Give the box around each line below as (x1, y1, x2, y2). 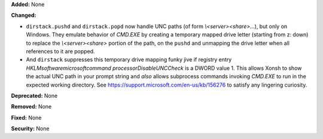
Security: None (11, 125, 50, 132)
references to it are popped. (26, 48, 95, 55)
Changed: (11, 12, 36, 19)
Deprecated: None (11, 92, 58, 99)
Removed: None (11, 103, 52, 110)
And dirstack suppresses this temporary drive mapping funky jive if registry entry (26, 56, 232, 63)
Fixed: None (11, 114, 42, 121)
